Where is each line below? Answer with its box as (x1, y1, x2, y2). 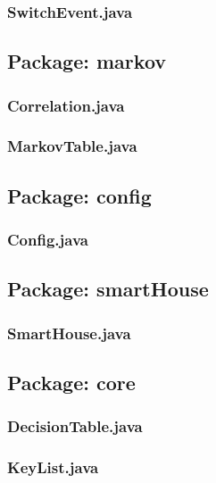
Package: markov (7, 47, 167, 75)
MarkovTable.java (7, 135, 137, 157)
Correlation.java (7, 94, 125, 116)
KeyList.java (7, 456, 99, 479)
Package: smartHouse (7, 275, 209, 303)
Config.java (7, 229, 88, 251)
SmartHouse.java (7, 321, 131, 344)
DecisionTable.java (7, 415, 143, 437)
